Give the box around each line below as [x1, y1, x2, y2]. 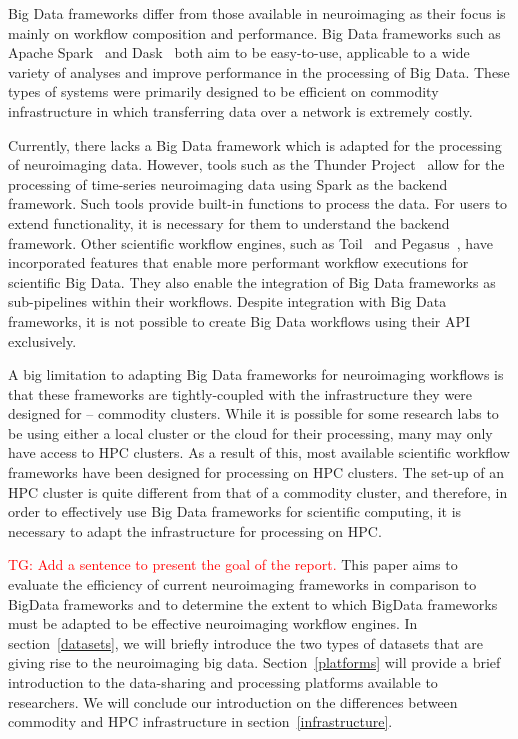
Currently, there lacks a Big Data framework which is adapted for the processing [8, 134, 502, 155]
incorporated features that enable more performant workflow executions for [8, 252, 469, 273]
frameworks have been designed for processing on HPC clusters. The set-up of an [8, 462, 504, 483]
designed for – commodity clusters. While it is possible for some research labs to [8, 403, 499, 424]
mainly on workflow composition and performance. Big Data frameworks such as [8, 22, 501, 43]
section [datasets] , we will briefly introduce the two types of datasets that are [8, 632, 484, 653]
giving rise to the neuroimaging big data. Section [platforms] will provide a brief [8, 652, 501, 673]
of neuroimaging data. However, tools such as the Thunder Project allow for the [8, 154, 505, 175]
